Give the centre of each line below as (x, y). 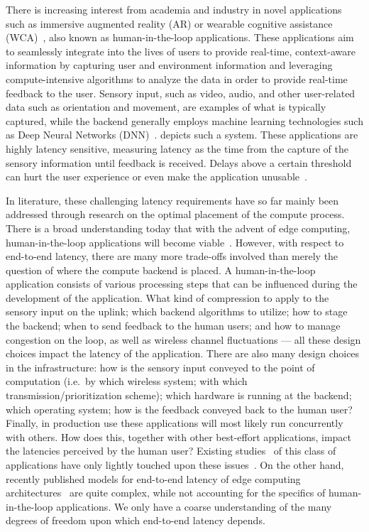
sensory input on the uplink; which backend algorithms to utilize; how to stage (177, 311)
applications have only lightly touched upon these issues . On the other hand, (175, 465)
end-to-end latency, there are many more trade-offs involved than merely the (172, 256)
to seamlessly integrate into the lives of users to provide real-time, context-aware (181, 51)
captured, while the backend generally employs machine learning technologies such (184, 120)
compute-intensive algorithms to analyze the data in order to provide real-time (177, 78)
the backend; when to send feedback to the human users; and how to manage (173, 326)
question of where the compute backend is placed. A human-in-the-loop (161, 270)
